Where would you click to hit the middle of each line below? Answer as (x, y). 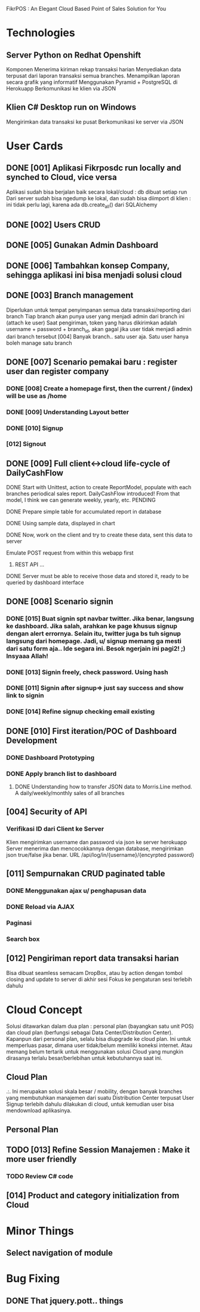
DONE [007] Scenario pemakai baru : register (92, 362)
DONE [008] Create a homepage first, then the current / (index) (99, 388)
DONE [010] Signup (35, 428)
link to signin (25, 696)
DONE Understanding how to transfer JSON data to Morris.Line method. (103, 786)
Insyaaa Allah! (27, 656)
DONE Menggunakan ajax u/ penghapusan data (76, 890)
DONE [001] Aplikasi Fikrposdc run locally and (94, 168)
